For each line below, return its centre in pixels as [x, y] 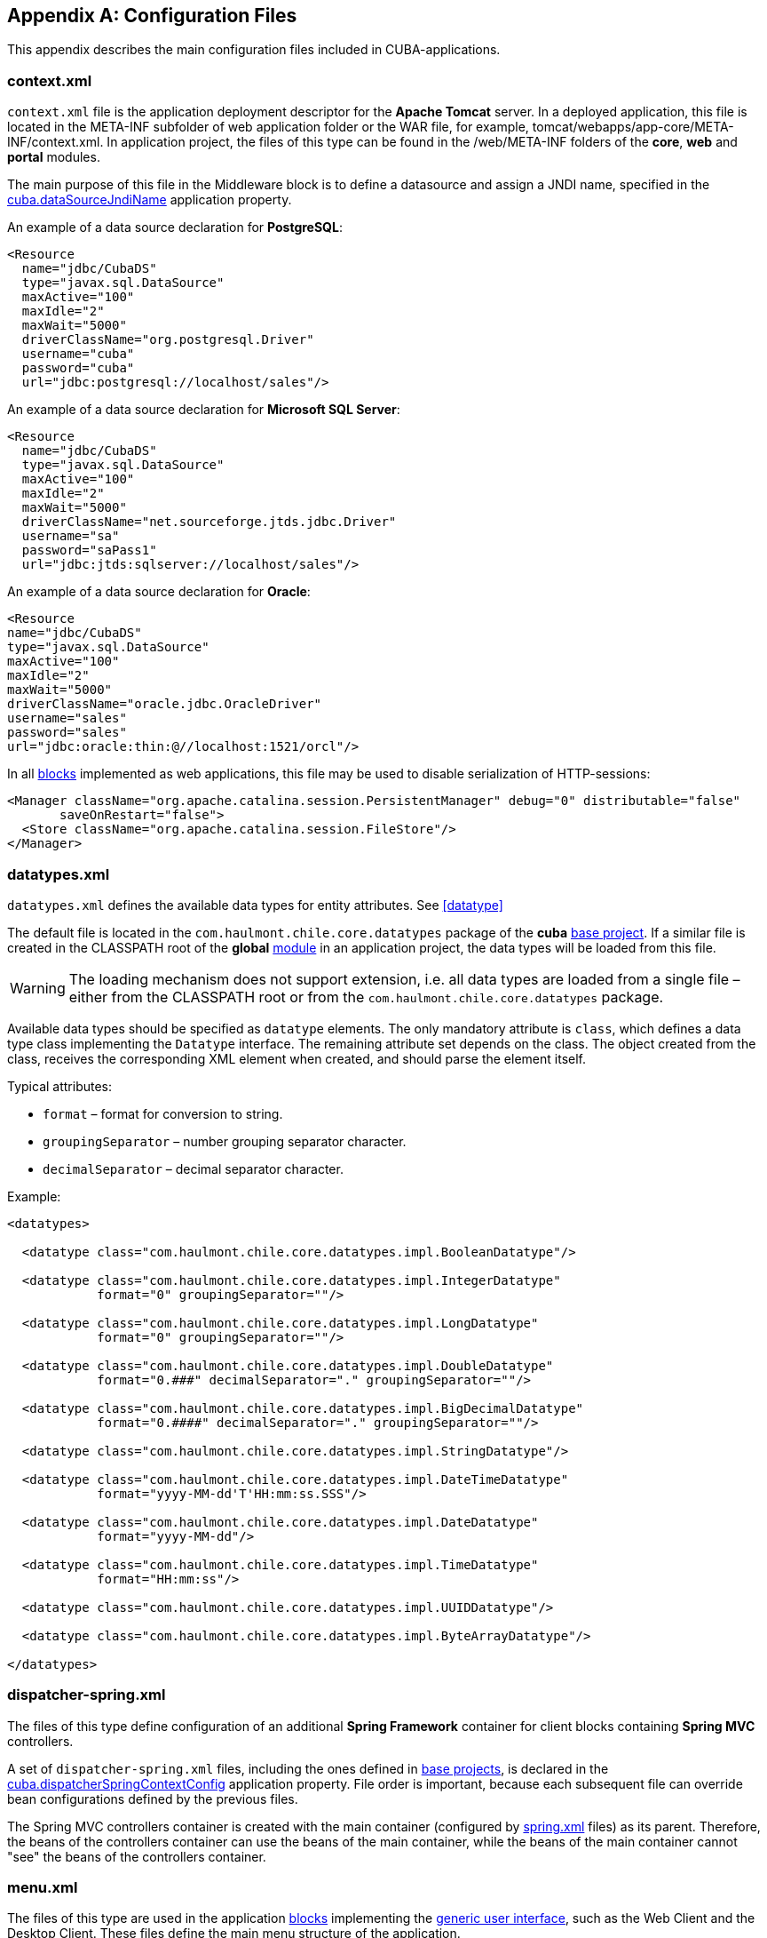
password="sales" [67, 733]
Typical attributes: [60, 1086]
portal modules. [54, 157]
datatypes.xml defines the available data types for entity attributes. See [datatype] [255, 905]
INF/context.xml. [55, 142]
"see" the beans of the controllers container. [137, 1856]
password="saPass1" [89, 550]
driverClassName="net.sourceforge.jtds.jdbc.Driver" [209, 522]
